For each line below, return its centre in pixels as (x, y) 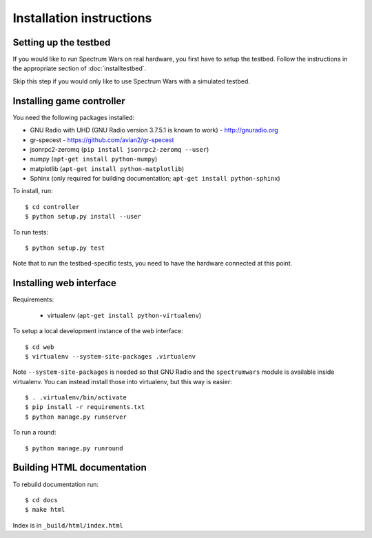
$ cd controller (52, 207)
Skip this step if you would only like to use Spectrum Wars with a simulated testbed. (132, 81)
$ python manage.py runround (74, 448)
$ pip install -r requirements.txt (85, 407)
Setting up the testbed (62, 42)
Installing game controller (69, 101)
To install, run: (33, 191)
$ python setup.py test (65, 248)
